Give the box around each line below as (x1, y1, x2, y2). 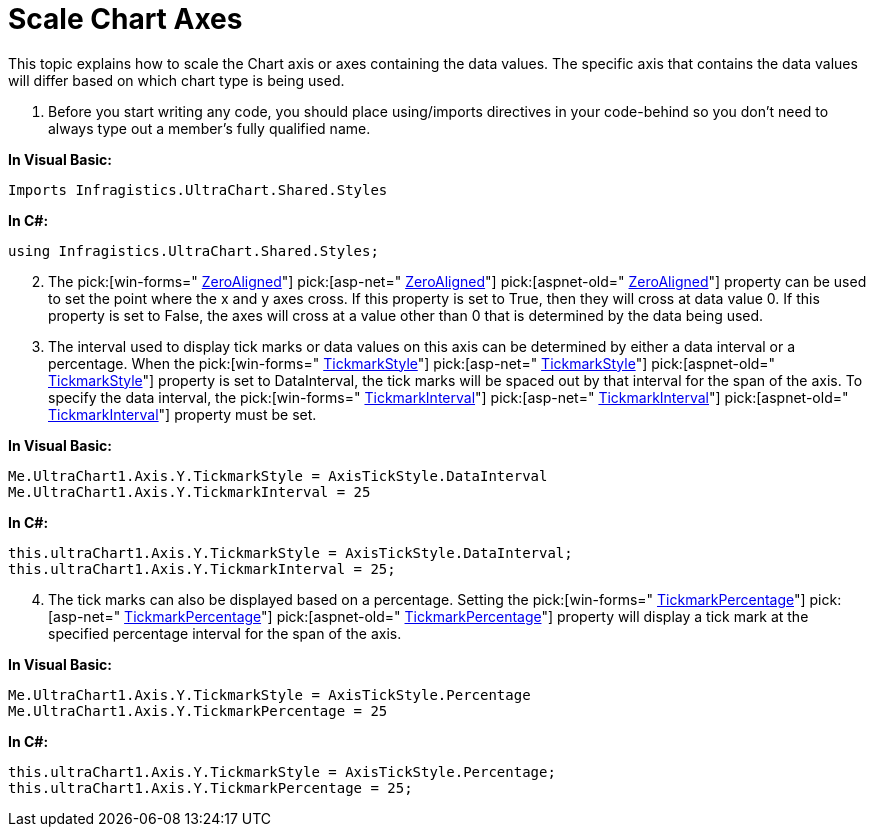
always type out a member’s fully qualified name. (48, 119, 371, 137)
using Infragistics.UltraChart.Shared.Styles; (8, 242, 379, 259)
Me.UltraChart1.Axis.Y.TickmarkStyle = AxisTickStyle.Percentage (8, 686, 531, 703)
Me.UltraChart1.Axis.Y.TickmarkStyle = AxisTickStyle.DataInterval (8, 467, 548, 484)
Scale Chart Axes (8, 2, 243, 36)
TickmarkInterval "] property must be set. (48, 405, 317, 423)
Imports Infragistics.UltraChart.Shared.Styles (8, 181, 388, 198)
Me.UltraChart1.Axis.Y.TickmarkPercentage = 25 (8, 702, 388, 719)
